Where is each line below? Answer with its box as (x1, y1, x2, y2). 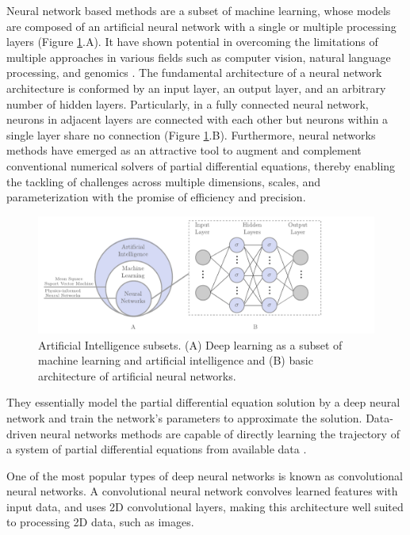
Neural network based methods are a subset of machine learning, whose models (6, 2, 391, 18)
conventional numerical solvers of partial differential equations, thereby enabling (6, 157, 396, 174)
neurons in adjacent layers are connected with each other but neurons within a (6, 111, 389, 128)
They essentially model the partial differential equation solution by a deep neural (6, 394, 400, 411)
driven (6, 425, 37, 441)
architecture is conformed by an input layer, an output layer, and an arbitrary (6, 79, 386, 96)
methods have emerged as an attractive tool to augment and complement (6, 142, 362, 159)
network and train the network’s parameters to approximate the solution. (6, 409, 362, 426)
